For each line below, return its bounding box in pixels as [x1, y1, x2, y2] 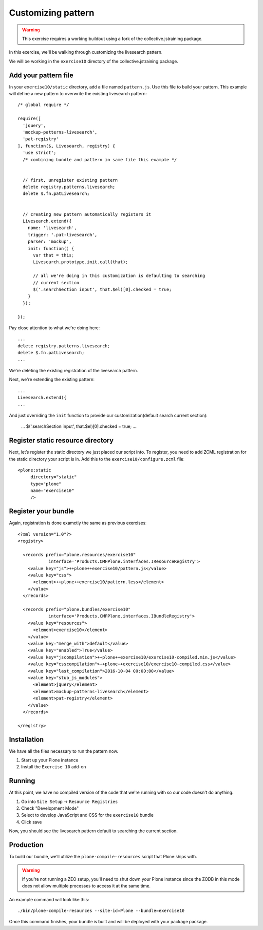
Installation [9, 735, 44, 743]
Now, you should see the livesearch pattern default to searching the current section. [9, 828, 178, 834]
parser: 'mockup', [27, 239, 72, 244]
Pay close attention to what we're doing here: [9, 325, 100, 331]
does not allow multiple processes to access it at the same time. [22, 883, 151, 889]
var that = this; [33, 253, 75, 258]
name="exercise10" [30, 488, 75, 493]
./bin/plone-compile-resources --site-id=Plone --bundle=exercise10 [18, 908, 185, 913]
